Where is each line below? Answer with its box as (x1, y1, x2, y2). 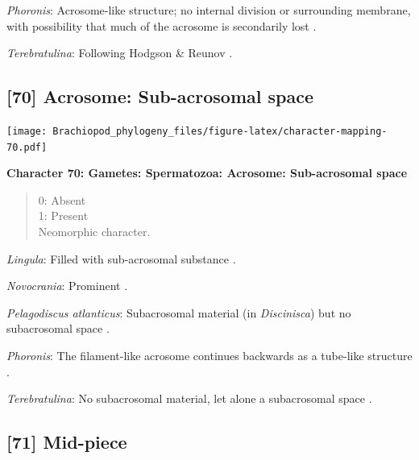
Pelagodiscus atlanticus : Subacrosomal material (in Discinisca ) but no (6, 304, 351, 321)
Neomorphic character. (38, 223, 151, 240)
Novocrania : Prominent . (6, 277, 128, 294)
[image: (6, 125, 48, 137)
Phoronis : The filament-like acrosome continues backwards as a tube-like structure (6, 347, 413, 364)
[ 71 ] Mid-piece (6, 429, 127, 454)
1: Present (38, 207, 89, 224)
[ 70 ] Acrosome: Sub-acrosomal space (6, 84, 313, 109)
